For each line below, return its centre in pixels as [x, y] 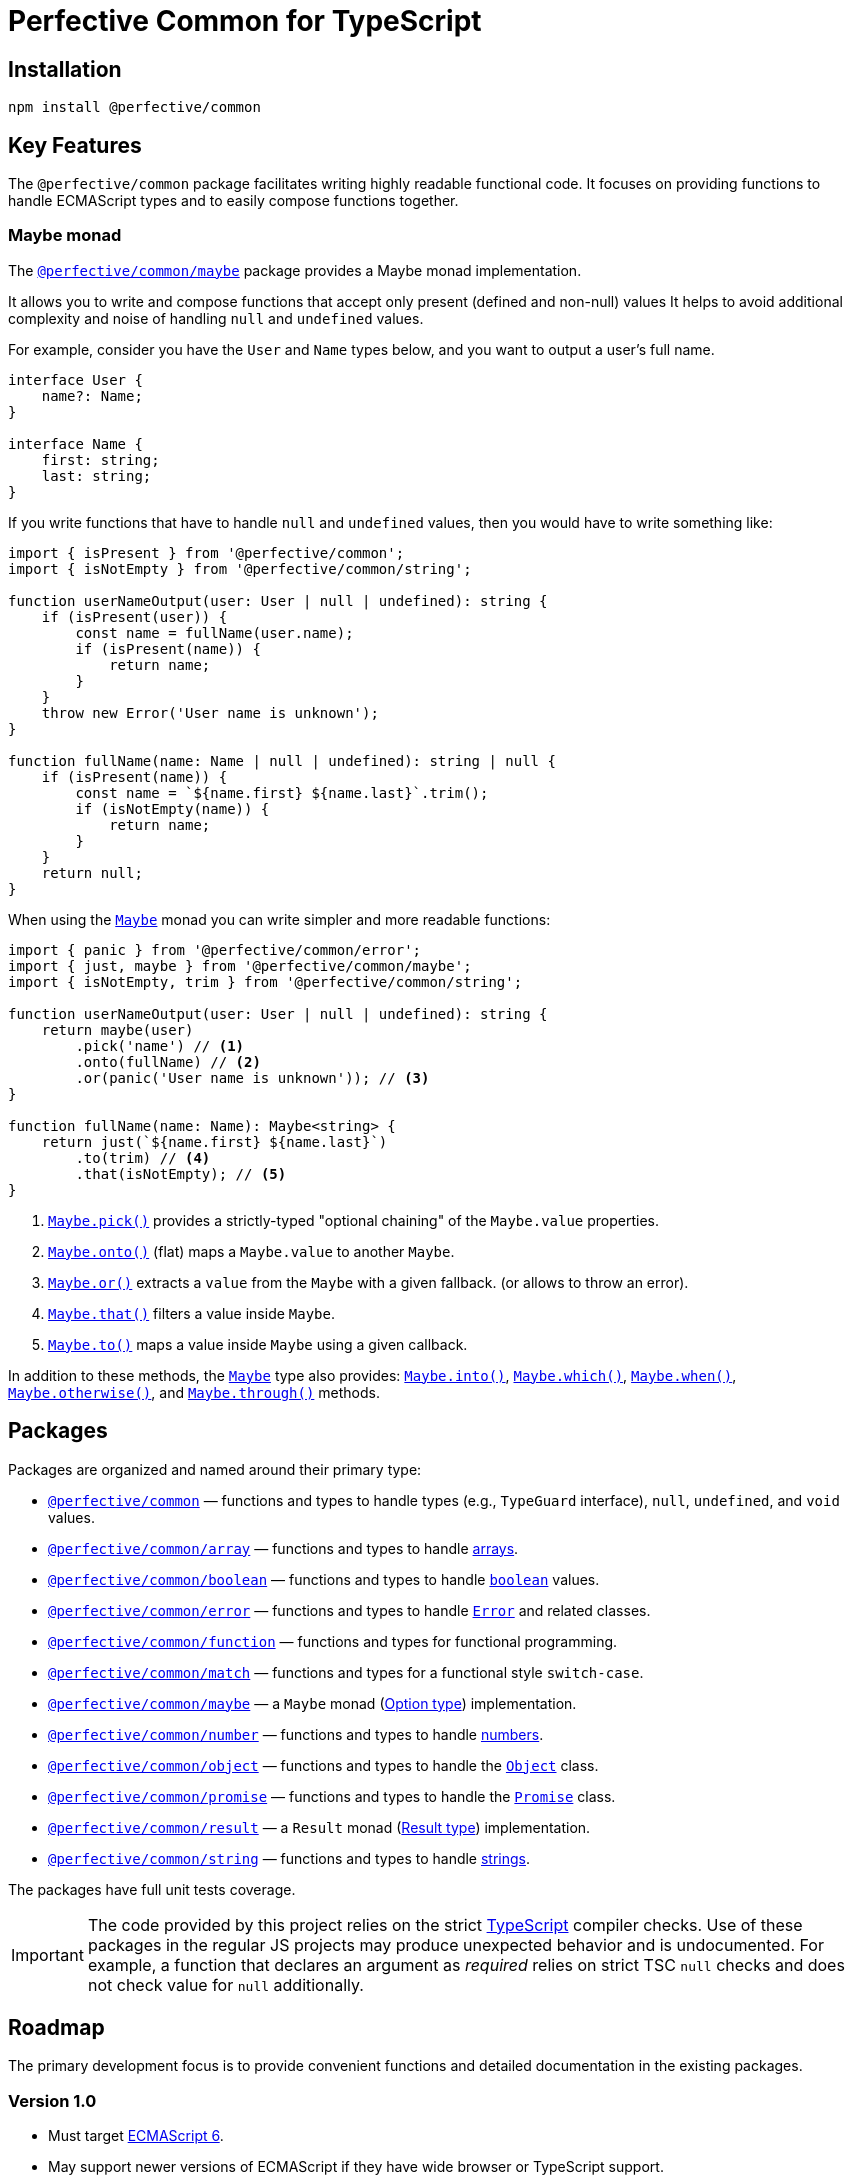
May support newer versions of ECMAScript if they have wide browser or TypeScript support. [356, 2167]
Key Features [75, 145]
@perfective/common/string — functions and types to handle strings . [289, 1858]
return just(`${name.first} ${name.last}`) [214, 1141]
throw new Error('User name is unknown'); [210, 712]
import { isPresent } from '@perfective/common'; [206, 552]
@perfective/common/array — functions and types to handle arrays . [283, 1548]
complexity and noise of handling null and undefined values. [216, 318]
